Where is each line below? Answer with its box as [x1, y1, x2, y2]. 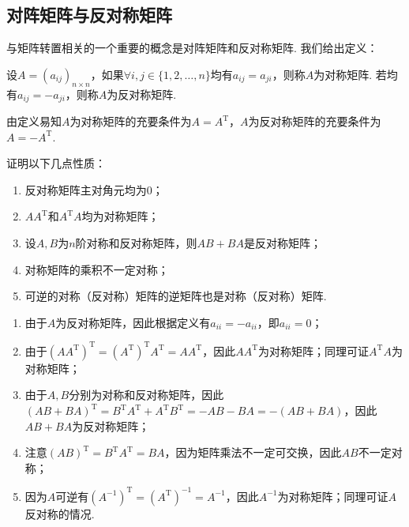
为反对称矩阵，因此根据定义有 [55, 314, 211, 330]
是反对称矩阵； [243, 235, 321, 251]
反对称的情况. [24, 505, 95, 521]
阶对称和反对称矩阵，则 [75, 235, 197, 251]
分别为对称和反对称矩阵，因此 [69, 386, 224, 403]
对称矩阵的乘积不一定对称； [24, 261, 169, 277]
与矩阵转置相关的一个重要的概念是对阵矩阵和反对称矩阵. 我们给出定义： [6, 40, 378, 56]
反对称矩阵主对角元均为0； [24, 181, 163, 198]
